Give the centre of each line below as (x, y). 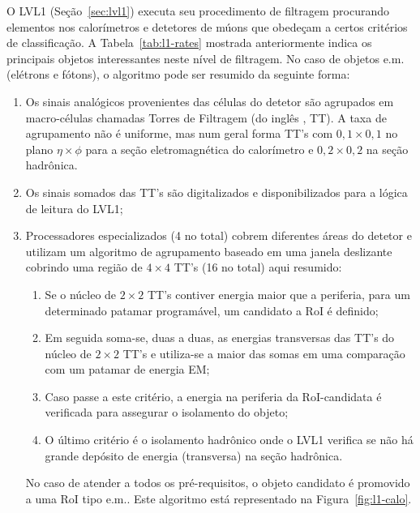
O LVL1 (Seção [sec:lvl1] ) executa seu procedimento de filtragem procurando (198, 11)
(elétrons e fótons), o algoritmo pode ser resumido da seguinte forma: (178, 74)
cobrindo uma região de (84, 267)
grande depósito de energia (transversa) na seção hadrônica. (194, 455)
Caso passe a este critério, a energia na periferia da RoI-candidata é (213, 396)
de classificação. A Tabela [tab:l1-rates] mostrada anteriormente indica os (189, 43)
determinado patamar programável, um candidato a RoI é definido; (212, 310)
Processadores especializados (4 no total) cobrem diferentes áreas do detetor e (219, 235)
